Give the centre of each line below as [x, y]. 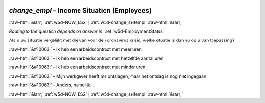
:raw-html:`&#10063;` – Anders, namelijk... [52, 85]
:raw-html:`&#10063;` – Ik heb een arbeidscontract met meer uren [75, 49]
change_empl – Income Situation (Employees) [80, 10]
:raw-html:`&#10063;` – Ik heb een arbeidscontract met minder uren [77, 67]
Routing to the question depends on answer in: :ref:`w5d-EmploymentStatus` [87, 31]
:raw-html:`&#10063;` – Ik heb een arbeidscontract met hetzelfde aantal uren [86, 58]
